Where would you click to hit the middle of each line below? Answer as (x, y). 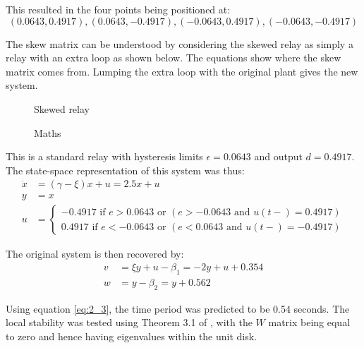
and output (278, 156)
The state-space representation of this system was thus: (125, 170)
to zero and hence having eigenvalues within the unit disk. (132, 336)
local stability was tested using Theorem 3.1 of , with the (129, 322)
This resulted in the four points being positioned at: (118, 9)
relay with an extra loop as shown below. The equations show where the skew (174, 58)
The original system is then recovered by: (95, 254)
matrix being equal (309, 322)
